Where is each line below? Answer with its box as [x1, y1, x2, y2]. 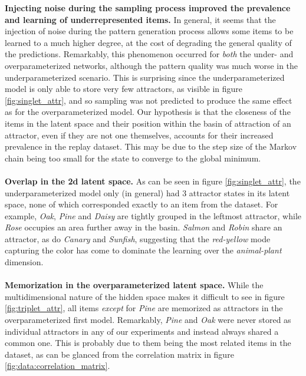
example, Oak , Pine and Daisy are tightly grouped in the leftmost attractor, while [5, 209, 302, 222]
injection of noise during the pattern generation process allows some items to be [5, 25, 294, 37]
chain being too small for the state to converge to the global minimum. [5, 151, 261, 164]
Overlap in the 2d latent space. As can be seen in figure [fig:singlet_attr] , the [5, 174, 301, 187]
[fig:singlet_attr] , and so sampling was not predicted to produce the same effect [5, 94, 292, 106]
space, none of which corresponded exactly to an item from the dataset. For [5, 198, 278, 210]
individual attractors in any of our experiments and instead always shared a [5, 325, 279, 337]
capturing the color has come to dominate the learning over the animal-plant [5, 244, 282, 256]
